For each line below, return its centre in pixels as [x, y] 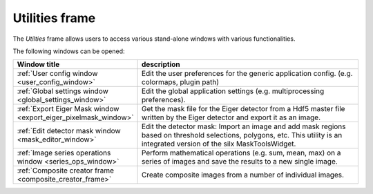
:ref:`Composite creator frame [65, 171]
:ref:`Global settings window [63, 91]
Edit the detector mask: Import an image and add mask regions [244, 126]
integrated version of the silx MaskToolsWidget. [219, 144]
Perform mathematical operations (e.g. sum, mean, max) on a [241, 153]
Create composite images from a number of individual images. [243, 175]
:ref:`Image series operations [64, 153]
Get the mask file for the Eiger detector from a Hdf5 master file [243, 109]
